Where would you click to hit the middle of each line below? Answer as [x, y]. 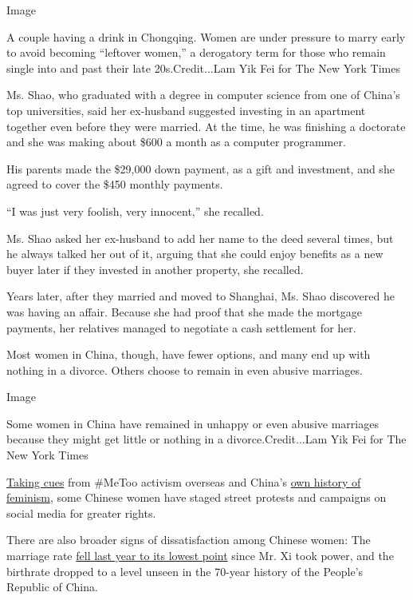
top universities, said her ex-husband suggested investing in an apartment [186, 110]
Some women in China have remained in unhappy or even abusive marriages [193, 423]
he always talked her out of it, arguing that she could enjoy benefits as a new [195, 254]
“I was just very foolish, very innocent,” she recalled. [135, 211]
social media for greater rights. [81, 513]
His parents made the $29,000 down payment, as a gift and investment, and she [201, 168]
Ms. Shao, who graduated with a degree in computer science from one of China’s [203, 95]
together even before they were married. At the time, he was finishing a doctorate [206, 126]
